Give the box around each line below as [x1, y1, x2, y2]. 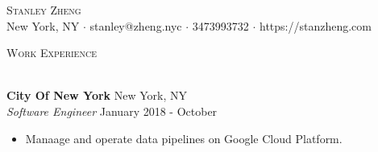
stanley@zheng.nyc [89, 17, 182, 34]
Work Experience [6, 44, 97, 61]
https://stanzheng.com [259, 17, 372, 34]
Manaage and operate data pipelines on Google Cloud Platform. [25, 129, 343, 146]
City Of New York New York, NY [6, 87, 188, 104]
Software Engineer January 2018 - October [6, 102, 218, 119]
